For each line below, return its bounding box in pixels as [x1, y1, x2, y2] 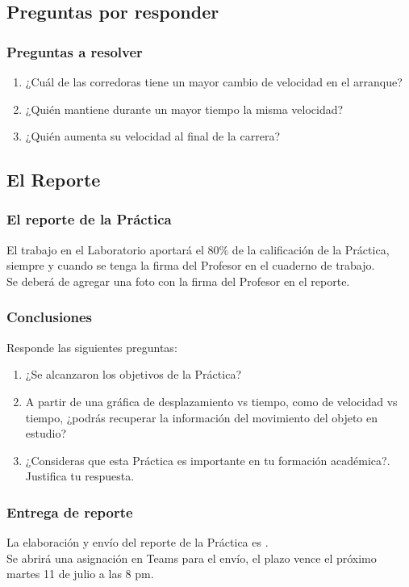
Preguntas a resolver [6, 41, 143, 61]
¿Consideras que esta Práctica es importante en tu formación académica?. [25, 451, 390, 468]
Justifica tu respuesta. [25, 468, 135, 484]
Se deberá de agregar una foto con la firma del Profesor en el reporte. [6, 272, 350, 289]
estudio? [25, 425, 67, 442]
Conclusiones [6, 307, 93, 327]
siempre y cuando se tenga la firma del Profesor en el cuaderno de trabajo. [6, 257, 375, 274]
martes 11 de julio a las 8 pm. [6, 565, 154, 582]
